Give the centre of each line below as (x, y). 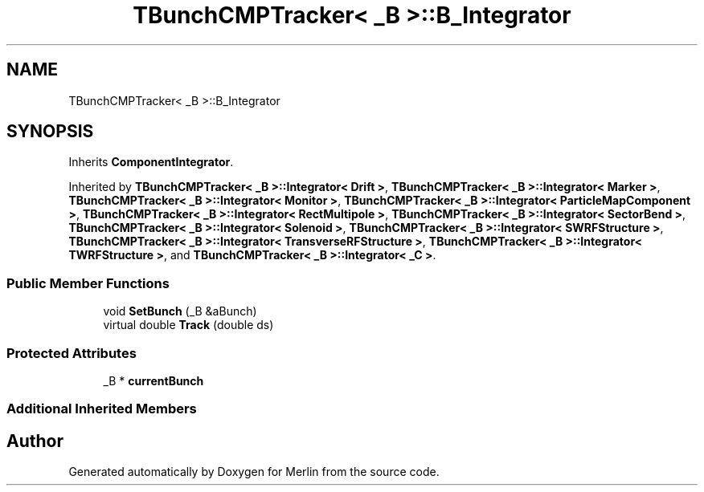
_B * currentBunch (153, 380)
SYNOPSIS (50, 132)
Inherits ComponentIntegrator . (151, 162)
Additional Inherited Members (102, 409)
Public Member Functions (88, 283)
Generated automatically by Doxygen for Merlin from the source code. (254, 472)
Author (35, 441)
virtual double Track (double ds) (188, 325)
